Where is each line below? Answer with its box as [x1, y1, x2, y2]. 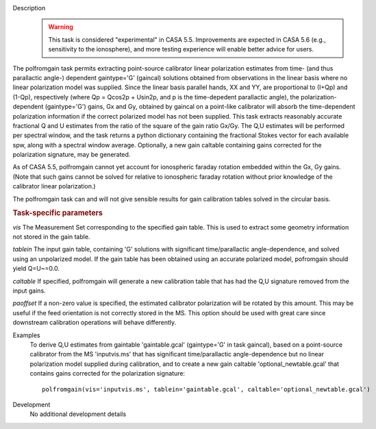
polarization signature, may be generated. [12, 151, 131, 159]
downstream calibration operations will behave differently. [12, 319, 177, 327]
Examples [12, 331, 40, 339]
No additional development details [29, 410, 127, 418]
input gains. [12, 286, 46, 295]
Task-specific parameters [12, 208, 103, 218]
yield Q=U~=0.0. [12, 265, 60, 273]
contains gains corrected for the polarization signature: [29, 369, 185, 378]
